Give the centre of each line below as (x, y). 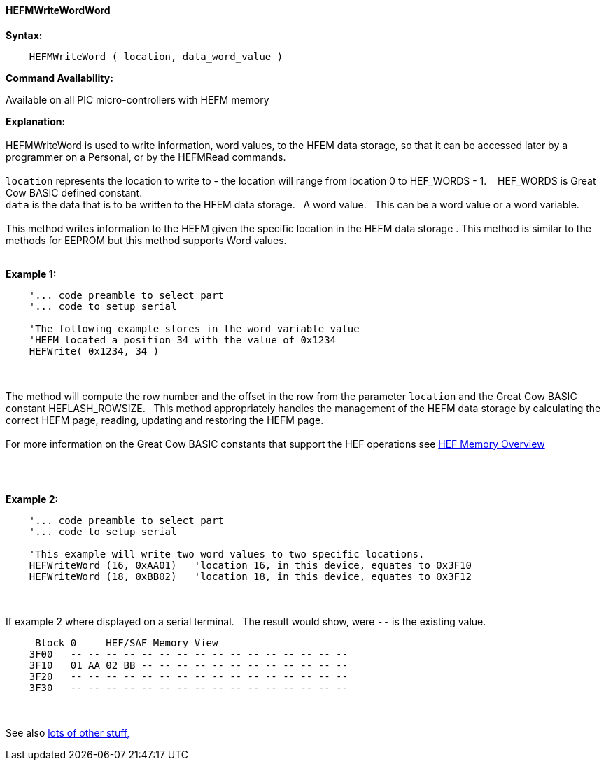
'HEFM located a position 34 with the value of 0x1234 (183, 340)
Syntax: (24, 35)
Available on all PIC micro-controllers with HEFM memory (138, 99)
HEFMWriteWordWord (58, 10)
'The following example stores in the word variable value (194, 328)
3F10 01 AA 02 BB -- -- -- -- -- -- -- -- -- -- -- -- (188, 665)
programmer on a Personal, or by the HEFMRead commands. (146, 157)
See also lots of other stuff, (68, 732)
